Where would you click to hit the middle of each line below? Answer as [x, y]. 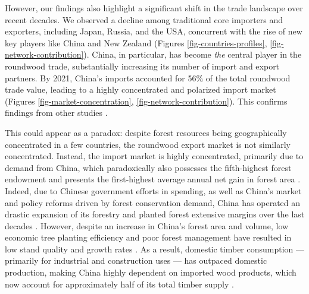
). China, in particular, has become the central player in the [193, 54]
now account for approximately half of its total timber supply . [119, 284]
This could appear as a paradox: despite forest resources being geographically [146, 132]
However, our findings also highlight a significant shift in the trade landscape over [154, 8]
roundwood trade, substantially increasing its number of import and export [142, 66]
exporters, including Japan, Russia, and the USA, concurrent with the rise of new [154, 31]
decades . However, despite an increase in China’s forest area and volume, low [147, 225]
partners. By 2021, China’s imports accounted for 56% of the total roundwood [148, 78]
